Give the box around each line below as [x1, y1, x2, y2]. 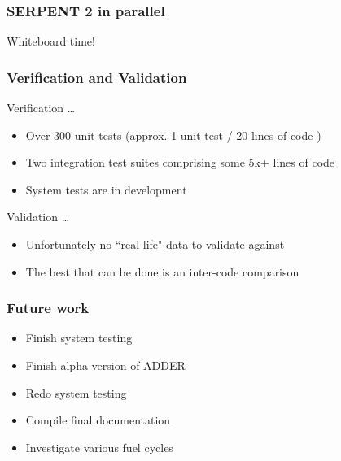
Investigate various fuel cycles [25, 438, 173, 455]
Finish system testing [25, 329, 133, 346]
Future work [7, 298, 90, 318]
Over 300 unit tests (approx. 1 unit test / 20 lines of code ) [25, 126, 321, 143]
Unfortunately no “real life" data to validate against [25, 236, 285, 252]
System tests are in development [25, 180, 187, 198]
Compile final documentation [25, 411, 171, 428]
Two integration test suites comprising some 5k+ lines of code [25, 154, 335, 171]
